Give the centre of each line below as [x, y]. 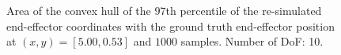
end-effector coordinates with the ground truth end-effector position [170, 26]
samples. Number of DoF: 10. [252, 41]
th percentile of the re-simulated [244, 10]
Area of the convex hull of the [79, 10]
